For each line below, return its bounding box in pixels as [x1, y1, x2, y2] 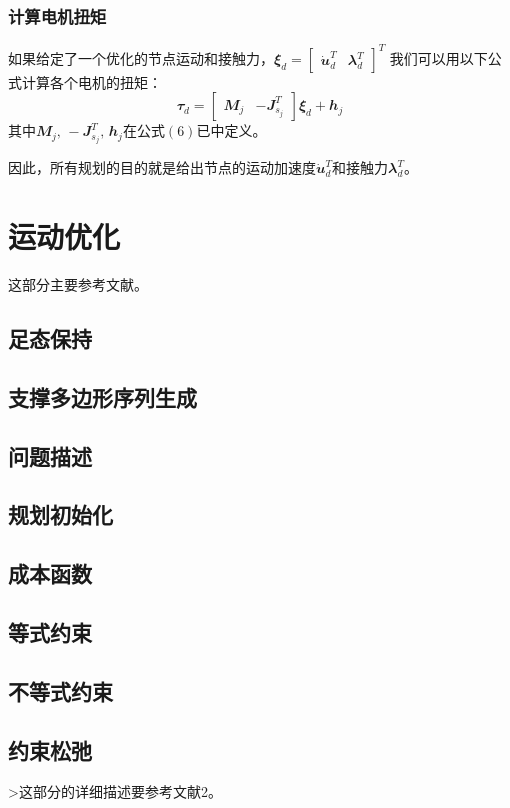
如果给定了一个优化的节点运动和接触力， [8, 47, 274, 68]
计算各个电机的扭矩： [21, 71, 162, 92]
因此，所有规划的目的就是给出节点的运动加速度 [8, 157, 316, 178]
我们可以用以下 [389, 47, 488, 68]
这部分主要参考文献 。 [8, 274, 148, 295]
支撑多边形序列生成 [8, 381, 197, 412]
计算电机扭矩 [8, 3, 107, 28]
